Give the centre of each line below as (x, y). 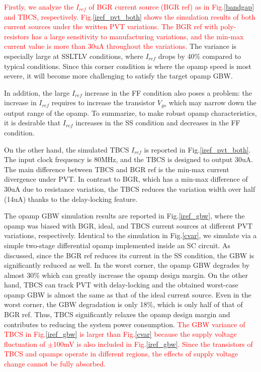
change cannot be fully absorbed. (55, 364)
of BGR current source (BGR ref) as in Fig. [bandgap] (171, 7)
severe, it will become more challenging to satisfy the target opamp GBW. (118, 76)
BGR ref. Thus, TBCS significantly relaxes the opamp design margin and (117, 314)
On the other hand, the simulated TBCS (67, 149)
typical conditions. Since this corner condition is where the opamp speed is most (128, 66)
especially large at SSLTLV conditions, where (74, 56)
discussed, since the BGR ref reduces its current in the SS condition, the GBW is (129, 255)
